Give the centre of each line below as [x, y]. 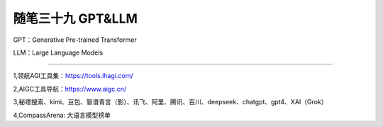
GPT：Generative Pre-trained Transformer [75, 40]
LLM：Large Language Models [58, 53]
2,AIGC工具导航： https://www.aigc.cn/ [70, 89]
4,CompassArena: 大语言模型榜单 [62, 115]
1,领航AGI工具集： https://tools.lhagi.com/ [73, 76]
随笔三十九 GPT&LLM [76, 18]
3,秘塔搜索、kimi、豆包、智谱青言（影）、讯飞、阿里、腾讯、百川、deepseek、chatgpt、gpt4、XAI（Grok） [170, 102]
